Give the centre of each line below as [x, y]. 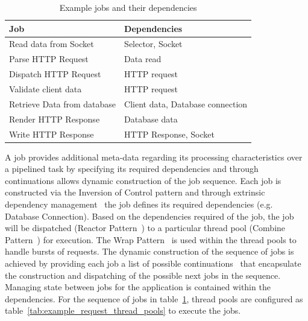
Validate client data [46, 88]
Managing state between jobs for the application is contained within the [138, 287]
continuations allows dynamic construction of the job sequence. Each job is [143, 180]
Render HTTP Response [55, 119]
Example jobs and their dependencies [128, 7]
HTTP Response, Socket [169, 134]
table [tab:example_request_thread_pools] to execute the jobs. [123, 310]
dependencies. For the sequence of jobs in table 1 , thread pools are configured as [154, 298]
